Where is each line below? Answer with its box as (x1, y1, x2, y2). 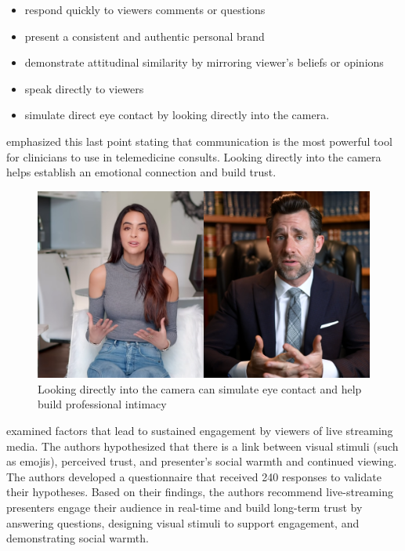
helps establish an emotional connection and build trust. (6, 164, 277, 180)
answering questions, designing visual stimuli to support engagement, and (6, 514, 360, 531)
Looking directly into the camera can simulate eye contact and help (38, 380, 362, 397)
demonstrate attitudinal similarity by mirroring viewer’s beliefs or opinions (24, 54, 384, 71)
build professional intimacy (38, 396, 167, 412)
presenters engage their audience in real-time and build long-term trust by (6, 499, 363, 515)
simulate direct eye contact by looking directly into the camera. (24, 107, 330, 123)
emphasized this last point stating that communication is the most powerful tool (6, 132, 392, 149)
